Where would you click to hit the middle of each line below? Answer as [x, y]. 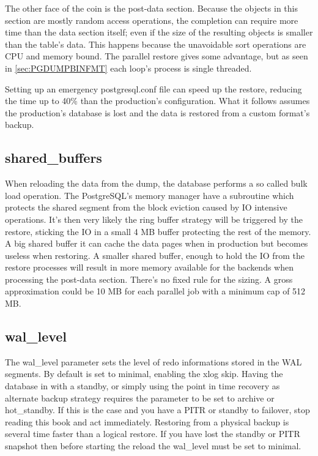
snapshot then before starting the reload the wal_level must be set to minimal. [153, 446]
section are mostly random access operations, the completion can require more [152, 20]
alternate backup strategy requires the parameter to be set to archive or [140, 398]
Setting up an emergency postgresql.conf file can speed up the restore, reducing [153, 88]
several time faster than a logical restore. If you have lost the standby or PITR [153, 434]
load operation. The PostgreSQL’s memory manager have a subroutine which [150, 195]
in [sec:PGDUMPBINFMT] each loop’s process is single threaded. [128, 68]
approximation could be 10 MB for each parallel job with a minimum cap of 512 [155, 291]
